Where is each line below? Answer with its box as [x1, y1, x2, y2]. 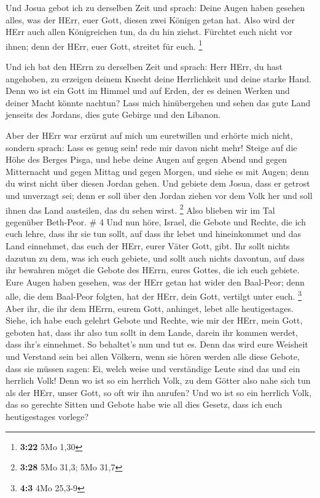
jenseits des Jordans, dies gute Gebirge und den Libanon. [6, 108, 220, 121]
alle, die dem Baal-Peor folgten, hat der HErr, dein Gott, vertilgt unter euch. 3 [6, 288, 302, 303]
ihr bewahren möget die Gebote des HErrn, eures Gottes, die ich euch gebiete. [6, 263, 300, 276]
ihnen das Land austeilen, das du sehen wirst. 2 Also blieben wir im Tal [6, 201, 275, 216]
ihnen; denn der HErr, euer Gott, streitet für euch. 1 [6, 37, 203, 52]
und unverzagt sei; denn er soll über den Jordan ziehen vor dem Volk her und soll [6, 189, 313, 201]
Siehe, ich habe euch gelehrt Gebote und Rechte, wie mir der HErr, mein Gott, [6, 314, 303, 327]
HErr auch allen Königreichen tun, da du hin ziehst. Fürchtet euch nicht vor [6, 25, 293, 38]
